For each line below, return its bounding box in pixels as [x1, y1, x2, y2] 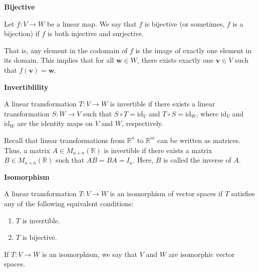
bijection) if [4, 28, 40, 39]
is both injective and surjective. [48, 28, 144, 39]
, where [196, 108, 218, 118]
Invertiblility [4, 81, 49, 92]
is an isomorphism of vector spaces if [110, 188, 223, 199]
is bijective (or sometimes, [144, 18, 225, 29]
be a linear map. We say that [47, 18, 137, 29]
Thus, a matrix [4, 145, 50, 155]
